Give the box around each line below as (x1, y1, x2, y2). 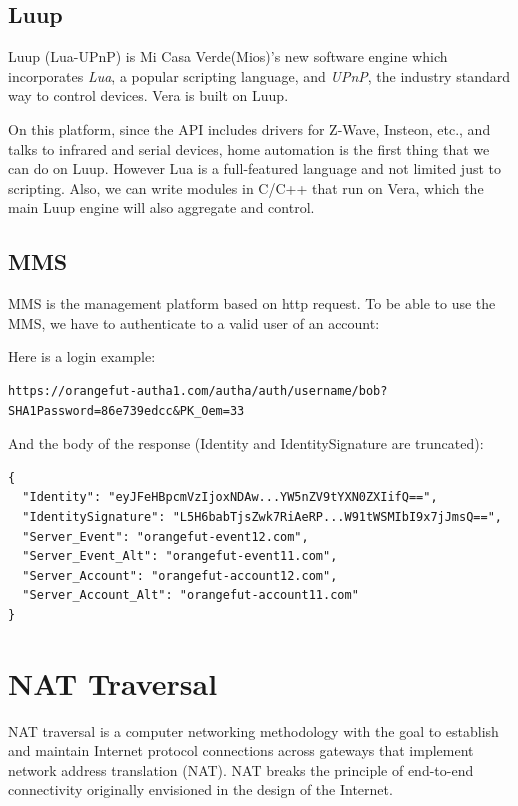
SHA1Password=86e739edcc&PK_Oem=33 (8, 403, 245, 418)
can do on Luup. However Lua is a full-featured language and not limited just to (8, 158, 501, 179)
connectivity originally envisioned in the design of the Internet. (8, 779, 393, 800)
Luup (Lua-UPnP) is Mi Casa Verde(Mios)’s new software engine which (8, 46, 448, 67)
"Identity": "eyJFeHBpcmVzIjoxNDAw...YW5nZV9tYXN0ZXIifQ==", (22, 490, 438, 505)
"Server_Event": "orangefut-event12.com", (22, 529, 309, 544)
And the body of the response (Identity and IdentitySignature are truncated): (8, 433, 484, 454)
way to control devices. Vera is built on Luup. (8, 85, 289, 106)
